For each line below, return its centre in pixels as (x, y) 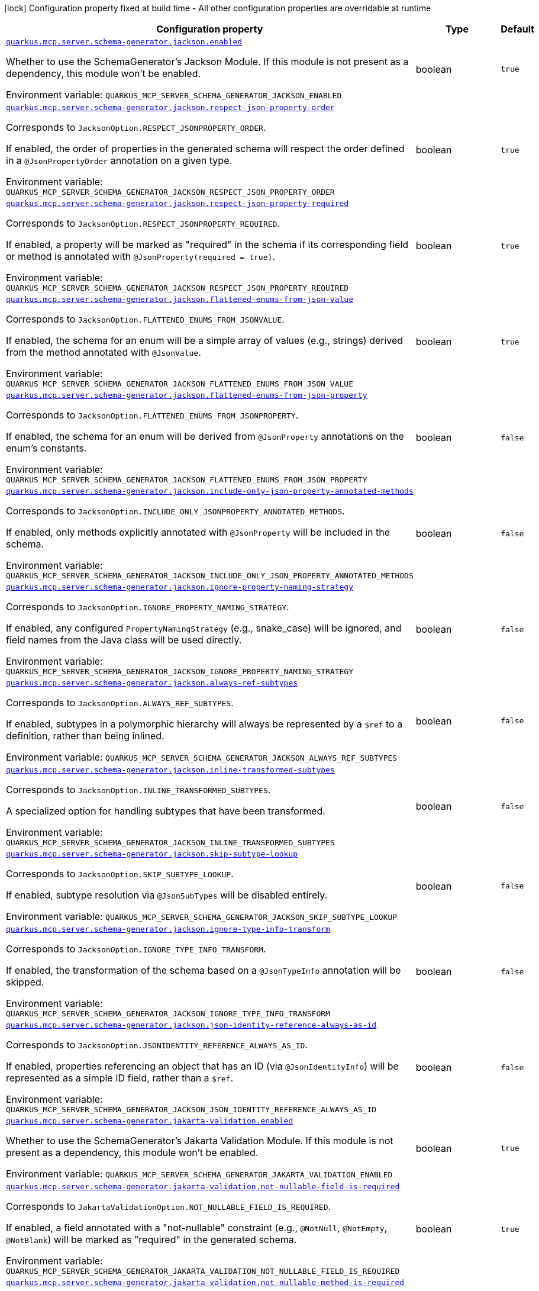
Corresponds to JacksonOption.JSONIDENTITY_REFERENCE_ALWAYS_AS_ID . (157, 1045)
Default (518, 29)
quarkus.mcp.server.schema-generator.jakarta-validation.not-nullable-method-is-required (205, 1282)
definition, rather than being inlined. (85, 736)
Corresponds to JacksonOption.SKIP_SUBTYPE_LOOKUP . (120, 874)
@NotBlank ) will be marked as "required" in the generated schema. (151, 1240)
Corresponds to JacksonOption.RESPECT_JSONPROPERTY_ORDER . (136, 127)
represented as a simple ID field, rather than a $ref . (120, 1078)
